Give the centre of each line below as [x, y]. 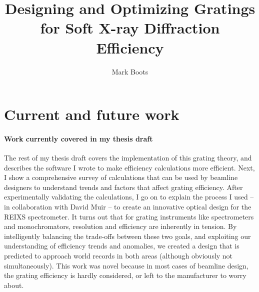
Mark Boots [130, 71]
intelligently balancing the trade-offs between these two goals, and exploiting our [127, 236]
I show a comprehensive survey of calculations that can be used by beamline [121, 177]
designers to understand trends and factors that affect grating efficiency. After [123, 187]
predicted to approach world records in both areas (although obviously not [118, 256]
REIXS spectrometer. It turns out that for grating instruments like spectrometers [129, 216]
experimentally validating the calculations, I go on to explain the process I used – [129, 197]
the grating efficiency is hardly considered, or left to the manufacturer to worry [125, 275]
